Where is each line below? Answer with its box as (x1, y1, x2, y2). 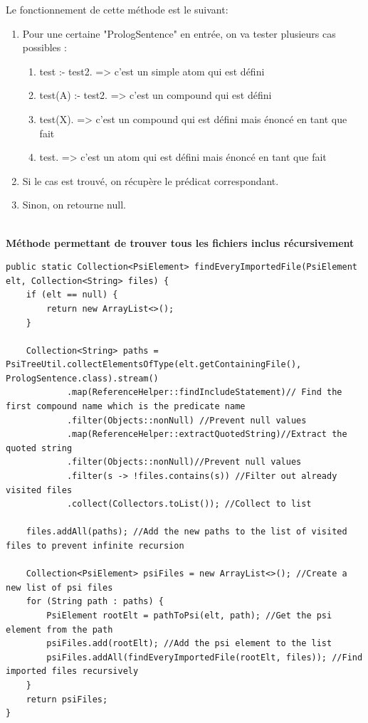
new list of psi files (6, 582, 113, 593)
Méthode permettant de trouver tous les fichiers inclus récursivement (6, 235, 354, 250)
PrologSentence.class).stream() (6, 373, 159, 384)
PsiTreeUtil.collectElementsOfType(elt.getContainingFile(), (6, 359, 302, 370)
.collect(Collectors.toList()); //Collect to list (66, 499, 312, 510)
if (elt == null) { (26, 290, 118, 300)
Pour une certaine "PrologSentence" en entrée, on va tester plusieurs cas (22, 26, 336, 41)
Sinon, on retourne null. (22, 197, 126, 212)
